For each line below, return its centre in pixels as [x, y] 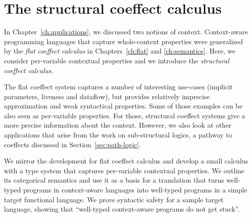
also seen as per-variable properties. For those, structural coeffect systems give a [125, 115]
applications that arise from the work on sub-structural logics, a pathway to [118, 135]
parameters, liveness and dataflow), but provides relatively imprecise [107, 96]
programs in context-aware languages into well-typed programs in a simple [135, 190]
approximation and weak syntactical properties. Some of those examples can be [123, 106]
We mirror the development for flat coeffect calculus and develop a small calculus [126, 161]
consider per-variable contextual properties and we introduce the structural [117, 60]
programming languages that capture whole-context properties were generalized [124, 41]
